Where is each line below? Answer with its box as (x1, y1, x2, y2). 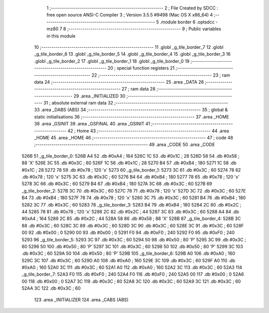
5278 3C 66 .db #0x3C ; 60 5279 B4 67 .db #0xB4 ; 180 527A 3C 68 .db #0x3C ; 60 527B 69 (21, 181, 213, 187)
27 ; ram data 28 (121, 86, 155, 92)
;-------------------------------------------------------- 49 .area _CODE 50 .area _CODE (34, 142, 215, 148)
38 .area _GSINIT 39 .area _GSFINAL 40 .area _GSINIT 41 (34, 121, 150, 127)
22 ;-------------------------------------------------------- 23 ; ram (91, 72, 230, 78)
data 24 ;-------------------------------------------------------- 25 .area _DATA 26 (34, 79, 204, 85)
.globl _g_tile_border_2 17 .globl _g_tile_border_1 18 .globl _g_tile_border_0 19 (34, 58, 190, 64)
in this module (46, 33, 76, 39)
